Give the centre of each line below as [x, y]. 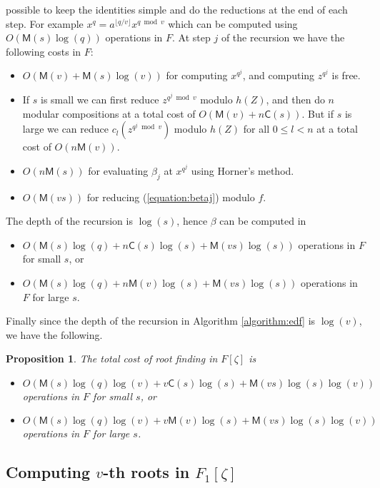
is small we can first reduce [100, 99]
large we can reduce [66, 129]
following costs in [44, 51]
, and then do [295, 99]
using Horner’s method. [242, 170]
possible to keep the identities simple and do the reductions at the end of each [177, 9]
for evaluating [118, 170]
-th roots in [146, 472]
